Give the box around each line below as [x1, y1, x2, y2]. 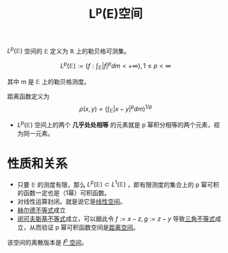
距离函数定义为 [7, 92, 50, 100]
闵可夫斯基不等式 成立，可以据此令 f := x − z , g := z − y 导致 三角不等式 [17, 214, 216, 223]
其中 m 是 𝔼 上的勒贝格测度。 [7, 77, 91, 85]
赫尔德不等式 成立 [17, 206, 66, 214]
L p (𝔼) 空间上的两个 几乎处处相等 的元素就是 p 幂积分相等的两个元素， [17, 119, 214, 129]
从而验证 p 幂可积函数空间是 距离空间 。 [29, 223, 140, 232]
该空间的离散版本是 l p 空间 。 [7, 237, 88, 246]
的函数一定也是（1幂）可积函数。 [17, 189, 111, 197]
